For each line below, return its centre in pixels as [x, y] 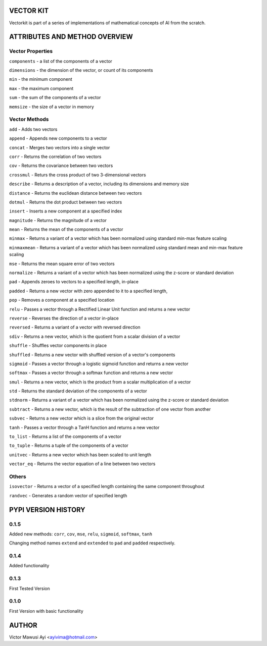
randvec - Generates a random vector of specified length [68, 495]
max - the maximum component [41, 88]
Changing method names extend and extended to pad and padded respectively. [92, 543]
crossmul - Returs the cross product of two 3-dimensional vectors [78, 175]
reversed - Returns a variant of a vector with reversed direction [75, 327]
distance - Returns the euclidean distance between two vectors [75, 193]
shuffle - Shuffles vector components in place [58, 346]
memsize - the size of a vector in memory [51, 107]
